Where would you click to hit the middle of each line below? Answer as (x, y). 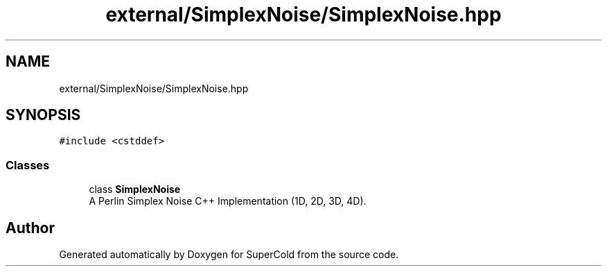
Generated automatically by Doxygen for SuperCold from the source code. (229, 255)
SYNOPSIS (43, 115)
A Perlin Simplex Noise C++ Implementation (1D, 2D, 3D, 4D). (228, 201)
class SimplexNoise (135, 189)
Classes (28, 165)
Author (30, 228)
